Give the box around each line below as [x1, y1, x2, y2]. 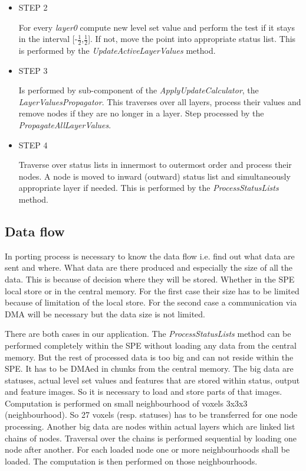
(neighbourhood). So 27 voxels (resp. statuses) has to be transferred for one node [5, 408, 298, 421]
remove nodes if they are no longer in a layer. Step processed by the [18, 107, 264, 119]
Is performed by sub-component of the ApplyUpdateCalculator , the [18, 84, 259, 96]
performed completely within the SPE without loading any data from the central [5, 339, 297, 351]
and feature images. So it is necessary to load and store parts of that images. [5, 385, 282, 398]
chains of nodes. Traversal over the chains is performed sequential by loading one [5, 431, 297, 444]
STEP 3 [18, 64, 48, 76]
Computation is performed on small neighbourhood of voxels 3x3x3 [5, 397, 248, 409]
